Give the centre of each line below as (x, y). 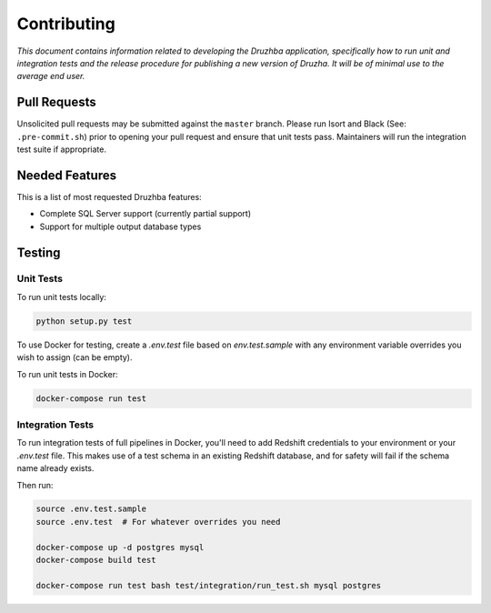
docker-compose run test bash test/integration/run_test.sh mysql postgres (209, 585)
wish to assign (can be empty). (75, 357)
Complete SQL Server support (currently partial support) (145, 214)
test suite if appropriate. (61, 149)
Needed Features (67, 175)
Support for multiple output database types (120, 226)
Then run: (35, 485)
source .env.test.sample (91, 509)
